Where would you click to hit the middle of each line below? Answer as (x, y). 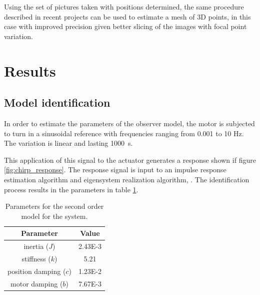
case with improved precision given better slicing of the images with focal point (125, 26)
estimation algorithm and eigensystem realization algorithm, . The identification (127, 179)
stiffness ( (36, 258)
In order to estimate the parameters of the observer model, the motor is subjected (129, 123)
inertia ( (36, 246)
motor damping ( (37, 283)
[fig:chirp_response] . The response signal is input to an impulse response (115, 170)
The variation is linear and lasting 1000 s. (68, 143)
